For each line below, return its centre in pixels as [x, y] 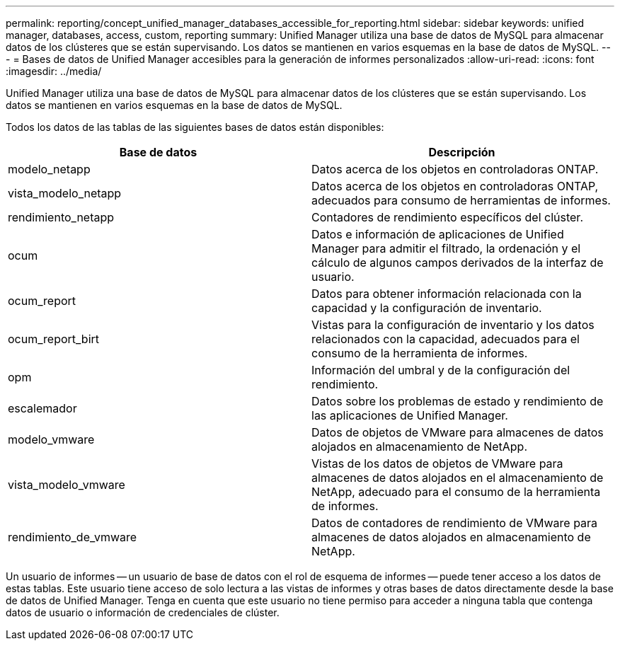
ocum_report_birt [54, 339]
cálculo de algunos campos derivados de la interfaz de [458, 263]
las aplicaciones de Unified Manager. [410, 415]
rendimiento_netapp [61, 217]
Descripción [462, 152]
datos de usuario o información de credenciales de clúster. [143, 612]
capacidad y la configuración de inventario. [427, 308]
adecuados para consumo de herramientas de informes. [461, 200]
